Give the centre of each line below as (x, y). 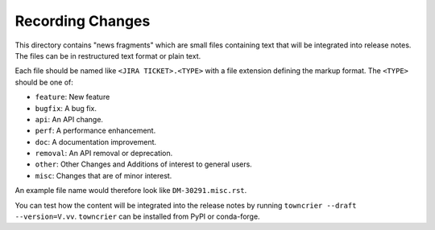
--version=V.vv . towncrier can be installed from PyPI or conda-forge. (138, 216)
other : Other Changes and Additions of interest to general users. (144, 164)
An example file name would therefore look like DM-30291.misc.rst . (131, 191)
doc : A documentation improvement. (96, 142)
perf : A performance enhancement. (95, 131)
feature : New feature (72, 97)
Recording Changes (83, 21)
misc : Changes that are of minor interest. (104, 175)
